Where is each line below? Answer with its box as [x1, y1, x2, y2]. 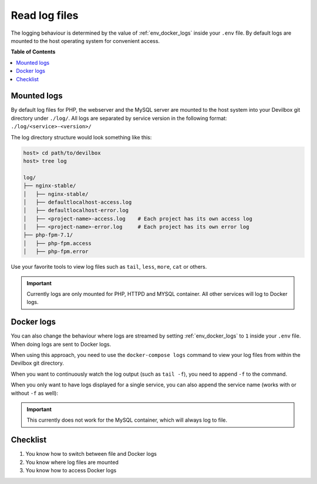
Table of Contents [11, 48, 56, 55]
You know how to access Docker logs [25, 467, 117, 474]
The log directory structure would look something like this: [11, 133, 152, 141]
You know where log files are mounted [25, 459, 119, 466]
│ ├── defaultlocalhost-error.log [23, 207, 129, 214]
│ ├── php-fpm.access [23, 240, 92, 246]
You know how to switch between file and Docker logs [25, 450, 157, 458]
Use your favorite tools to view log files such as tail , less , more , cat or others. [11, 263, 207, 271]
